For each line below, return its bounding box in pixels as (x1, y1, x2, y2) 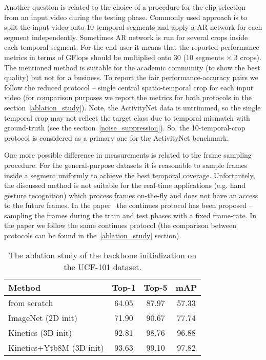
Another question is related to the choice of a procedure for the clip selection (4, 2, 245, 12)
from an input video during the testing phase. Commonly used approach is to (4, 11, 248, 22)
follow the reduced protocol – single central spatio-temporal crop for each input (4, 82, 254, 92)
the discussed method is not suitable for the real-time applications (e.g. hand (4, 180, 246, 191)
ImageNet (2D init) (8, 311, 77, 324)
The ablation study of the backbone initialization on (9, 249, 197, 261)
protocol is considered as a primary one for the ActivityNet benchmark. (4, 132, 229, 143)
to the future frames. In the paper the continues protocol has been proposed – (4, 200, 253, 211)
